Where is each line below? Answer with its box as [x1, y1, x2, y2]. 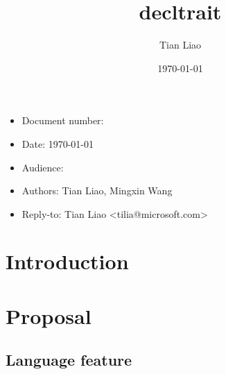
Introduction [6, 247, 129, 275]
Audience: [21, 160, 64, 174]
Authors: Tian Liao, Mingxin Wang [21, 183, 173, 198]
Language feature [6, 349, 132, 371]
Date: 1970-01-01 [21, 136, 94, 151]
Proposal [6, 301, 92, 330]
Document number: [21, 113, 104, 128]
